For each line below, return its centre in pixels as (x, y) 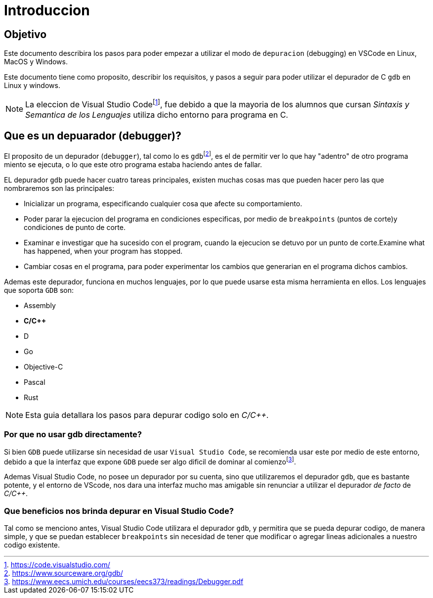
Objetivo (25, 34)
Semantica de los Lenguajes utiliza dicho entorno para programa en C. (157, 115)
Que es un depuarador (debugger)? (93, 136)
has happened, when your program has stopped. (103, 251)
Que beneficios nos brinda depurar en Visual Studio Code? (119, 511)
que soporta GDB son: (39, 290)
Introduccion (47, 10)
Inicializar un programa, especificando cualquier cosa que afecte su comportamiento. (163, 204)
